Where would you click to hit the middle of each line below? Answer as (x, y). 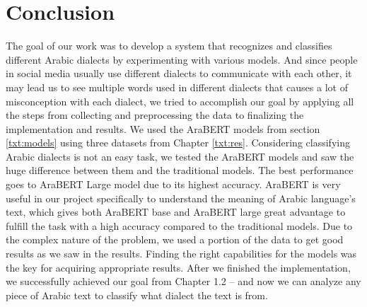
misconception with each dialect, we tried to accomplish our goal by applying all (180, 101)
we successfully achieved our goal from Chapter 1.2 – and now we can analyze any (183, 281)
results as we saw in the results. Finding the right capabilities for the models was (181, 254)
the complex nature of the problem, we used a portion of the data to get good (175, 239)
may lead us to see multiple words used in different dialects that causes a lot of (177, 87)
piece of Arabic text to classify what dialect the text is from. (137, 295)
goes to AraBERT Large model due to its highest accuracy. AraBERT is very (173, 184)
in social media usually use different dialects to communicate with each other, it (179, 73)
